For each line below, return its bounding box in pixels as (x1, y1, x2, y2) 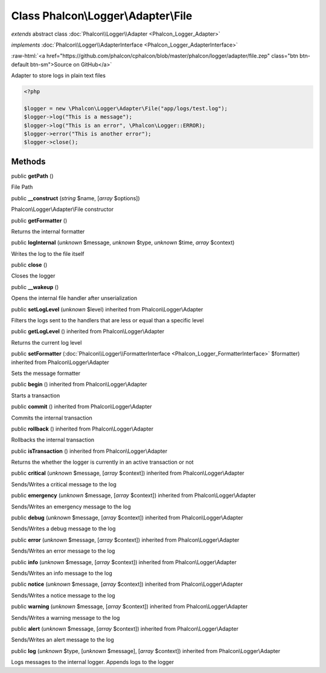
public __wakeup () (11, 283, 59, 290)
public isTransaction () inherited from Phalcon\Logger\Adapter (11, 447, 168, 455)
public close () (11, 261, 48, 268)
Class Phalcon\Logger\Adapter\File (11, 9, 193, 22)
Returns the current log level (11, 339, 82, 346)
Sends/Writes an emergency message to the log (11, 502, 131, 510)
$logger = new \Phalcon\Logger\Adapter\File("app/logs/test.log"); (24, 105, 228, 112)
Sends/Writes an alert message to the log (11, 636, 114, 643)
